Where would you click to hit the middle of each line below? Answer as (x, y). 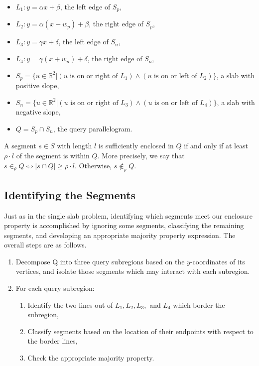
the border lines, (53, 341)
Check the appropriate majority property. (91, 358)
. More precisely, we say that (141, 155)
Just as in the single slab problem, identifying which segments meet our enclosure (128, 215)
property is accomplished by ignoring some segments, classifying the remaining (124, 225)
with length (74, 146)
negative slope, (38, 112)
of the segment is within (53, 155)
